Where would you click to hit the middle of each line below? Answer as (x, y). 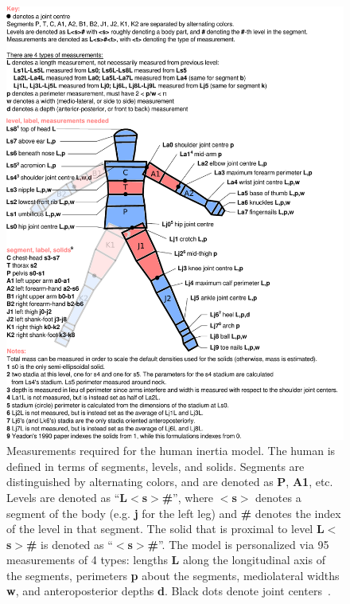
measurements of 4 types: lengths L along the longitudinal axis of (166, 560)
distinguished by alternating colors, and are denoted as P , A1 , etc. (170, 482)
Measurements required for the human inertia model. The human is (171, 451)
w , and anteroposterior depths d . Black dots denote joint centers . (169, 591)
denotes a (278, 497)
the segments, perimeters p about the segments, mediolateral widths (173, 575)
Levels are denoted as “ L (67, 497)
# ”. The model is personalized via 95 (238, 544)
